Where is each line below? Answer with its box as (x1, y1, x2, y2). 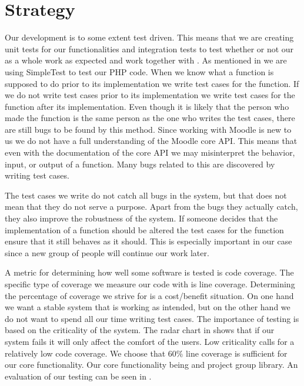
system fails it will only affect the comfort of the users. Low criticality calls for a (5, 335, 295, 347)
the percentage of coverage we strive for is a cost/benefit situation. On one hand (5, 289, 294, 301)
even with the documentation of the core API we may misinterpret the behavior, (5, 146, 295, 159)
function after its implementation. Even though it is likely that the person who (5, 100, 289, 112)
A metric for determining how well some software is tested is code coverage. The (5, 266, 294, 278)
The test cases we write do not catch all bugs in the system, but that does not (5, 189, 287, 201)
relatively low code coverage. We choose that (5, 347, 166, 359)
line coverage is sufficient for (186, 347, 288, 359)
